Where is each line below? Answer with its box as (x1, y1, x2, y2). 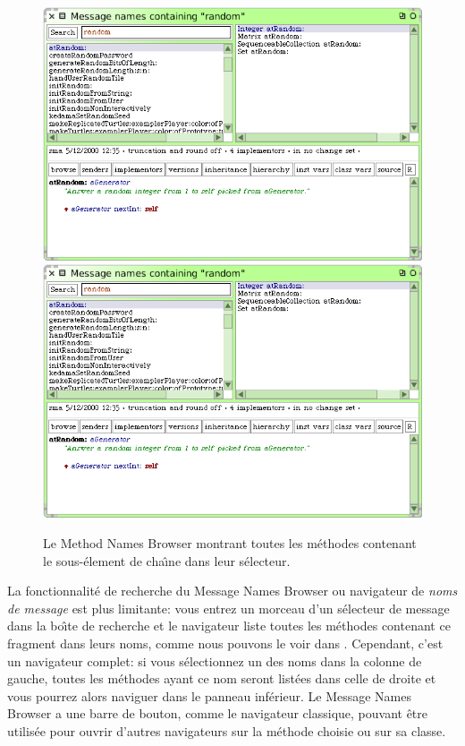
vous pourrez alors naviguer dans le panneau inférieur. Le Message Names (7, 686, 411, 705)
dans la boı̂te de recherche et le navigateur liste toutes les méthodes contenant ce (7, 616, 451, 635)
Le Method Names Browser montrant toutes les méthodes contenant (43, 533, 417, 552)
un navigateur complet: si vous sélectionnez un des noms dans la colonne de (7, 651, 422, 670)
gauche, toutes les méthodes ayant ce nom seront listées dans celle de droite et (7, 669, 436, 688)
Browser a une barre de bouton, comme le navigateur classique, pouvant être (7, 704, 428, 723)
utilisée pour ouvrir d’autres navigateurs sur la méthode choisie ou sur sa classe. (7, 721, 446, 740)
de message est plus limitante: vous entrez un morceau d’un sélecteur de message (7, 598, 450, 617)
